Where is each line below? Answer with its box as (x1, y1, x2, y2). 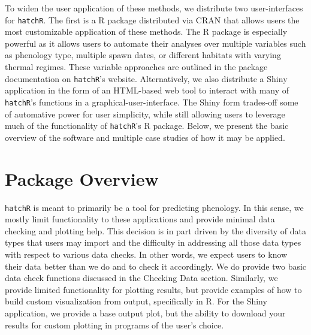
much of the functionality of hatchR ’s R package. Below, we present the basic (5, 119, 289, 132)
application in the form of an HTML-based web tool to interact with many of (5, 84, 289, 96)
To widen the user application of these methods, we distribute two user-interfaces (5, 2, 303, 14)
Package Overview (5, 166, 159, 191)
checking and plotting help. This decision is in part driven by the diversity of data (5, 224, 306, 237)
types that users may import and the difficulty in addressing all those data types (5, 236, 301, 249)
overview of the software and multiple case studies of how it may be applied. (5, 131, 285, 143)
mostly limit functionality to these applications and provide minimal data (5, 213, 275, 225)
